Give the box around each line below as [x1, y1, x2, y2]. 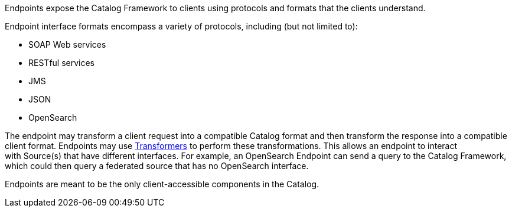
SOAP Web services [28, 39, 106, 49]
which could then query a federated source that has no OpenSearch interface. [5, 161, 309, 171]
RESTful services [28, 58, 95, 68]
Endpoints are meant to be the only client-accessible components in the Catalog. [5, 179, 319, 189]
